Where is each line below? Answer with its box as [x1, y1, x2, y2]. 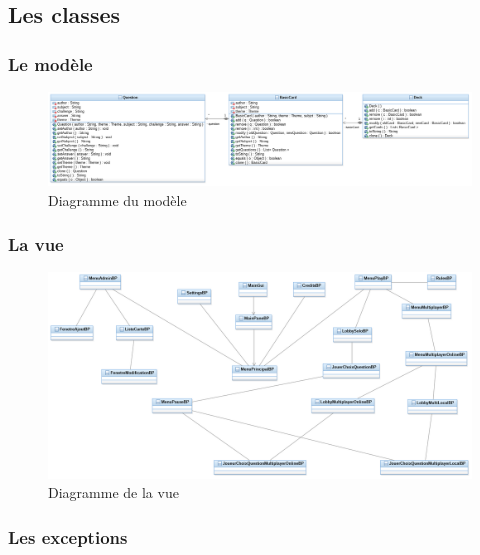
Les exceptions [8, 524, 128, 549]
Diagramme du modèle [48, 189, 187, 210]
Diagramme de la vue [48, 482, 179, 503]
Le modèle [8, 51, 93, 76]
